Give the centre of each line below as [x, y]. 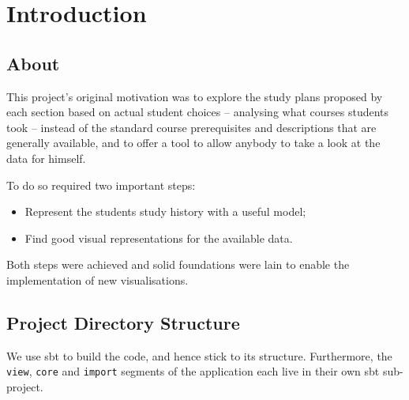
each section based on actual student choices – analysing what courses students [198, 112]
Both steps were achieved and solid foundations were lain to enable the [178, 264]
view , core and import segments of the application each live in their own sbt [193, 371]
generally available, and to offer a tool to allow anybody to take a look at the [193, 143]
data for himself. [46, 158]
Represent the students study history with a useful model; [165, 211]
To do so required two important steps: [101, 185]
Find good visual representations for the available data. [159, 238]
